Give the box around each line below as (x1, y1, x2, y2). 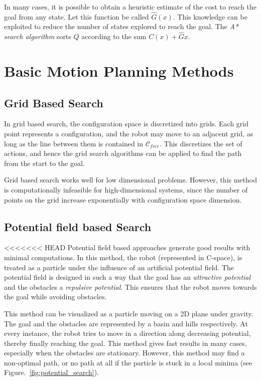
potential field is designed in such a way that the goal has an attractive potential (4, 272, 251, 282)
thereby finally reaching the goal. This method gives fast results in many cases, (4, 337, 247, 348)
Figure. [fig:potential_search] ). (4, 367, 99, 377)
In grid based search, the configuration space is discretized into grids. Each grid (4, 118, 249, 129)
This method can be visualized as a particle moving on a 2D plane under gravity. (4, 308, 253, 318)
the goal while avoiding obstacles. (4, 291, 107, 302)
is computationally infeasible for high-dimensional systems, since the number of (4, 184, 248, 195)
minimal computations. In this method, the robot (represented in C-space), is (4, 252, 242, 262)
